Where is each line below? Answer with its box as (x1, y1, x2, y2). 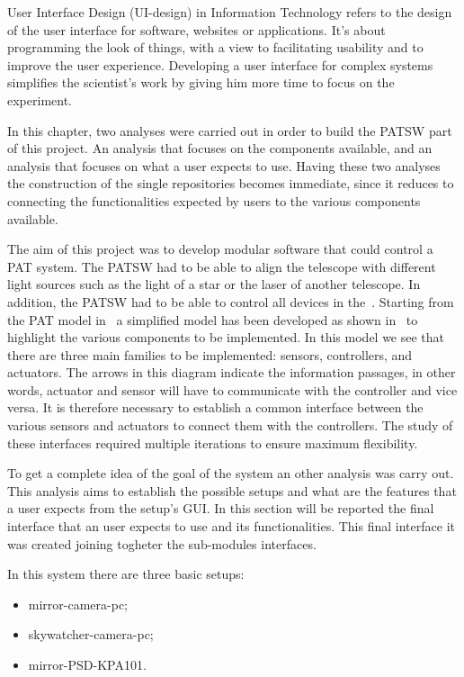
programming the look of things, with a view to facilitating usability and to (7, 38, 424, 57)
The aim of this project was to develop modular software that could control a (7, 239, 433, 258)
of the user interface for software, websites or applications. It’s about (7, 20, 386, 39)
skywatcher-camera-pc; (28, 625, 154, 644)
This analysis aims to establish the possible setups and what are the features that (7, 481, 457, 500)
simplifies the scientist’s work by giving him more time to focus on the (7, 73, 395, 92)
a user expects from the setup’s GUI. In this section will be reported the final (7, 499, 434, 518)
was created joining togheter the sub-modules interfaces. (7, 534, 317, 553)
